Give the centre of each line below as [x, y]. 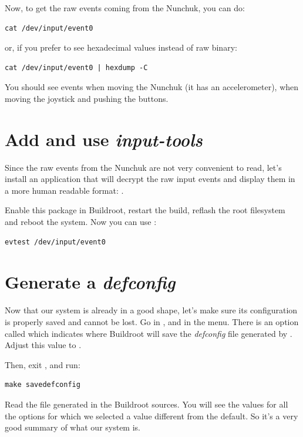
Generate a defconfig [90, 282]
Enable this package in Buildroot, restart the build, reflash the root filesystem [145, 210]
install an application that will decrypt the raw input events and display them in [150, 179]
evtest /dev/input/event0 [55, 242]
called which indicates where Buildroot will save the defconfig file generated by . [149, 333]
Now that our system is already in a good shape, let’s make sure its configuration [151, 310]
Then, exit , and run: [43, 364]
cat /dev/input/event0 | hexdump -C [76, 67]
